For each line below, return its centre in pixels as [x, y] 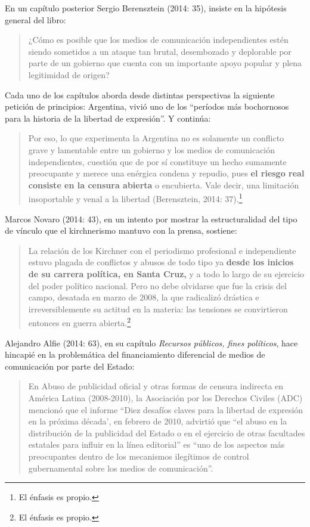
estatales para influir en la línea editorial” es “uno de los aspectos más [156, 444]
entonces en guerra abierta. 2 [80, 322]
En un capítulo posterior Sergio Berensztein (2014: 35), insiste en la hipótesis [146, 8]
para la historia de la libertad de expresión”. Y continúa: [108, 118]
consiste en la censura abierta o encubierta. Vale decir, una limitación [164, 185]
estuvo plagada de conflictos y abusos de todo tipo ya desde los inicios [161, 262]
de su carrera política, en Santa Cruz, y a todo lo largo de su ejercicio [166, 273]
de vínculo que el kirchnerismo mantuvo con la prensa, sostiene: [121, 230]
